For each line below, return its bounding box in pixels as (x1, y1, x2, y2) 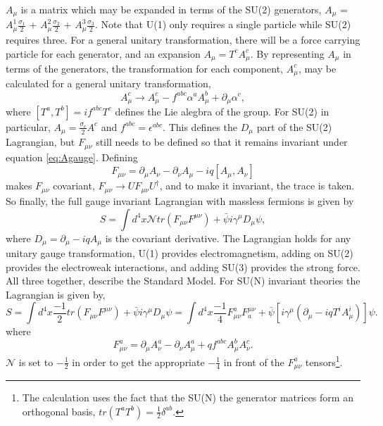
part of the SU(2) (256, 119, 332, 134)
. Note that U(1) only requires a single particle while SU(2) (95, 17, 351, 32)
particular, (6, 119, 51, 134)
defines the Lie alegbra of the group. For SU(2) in (115, 104, 329, 118)
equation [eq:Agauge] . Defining (6, 149, 138, 164)
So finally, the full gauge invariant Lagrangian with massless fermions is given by (6, 193, 354, 208)
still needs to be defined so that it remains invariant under (96, 134, 348, 149)
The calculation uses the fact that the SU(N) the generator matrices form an (22, 389, 353, 404)
